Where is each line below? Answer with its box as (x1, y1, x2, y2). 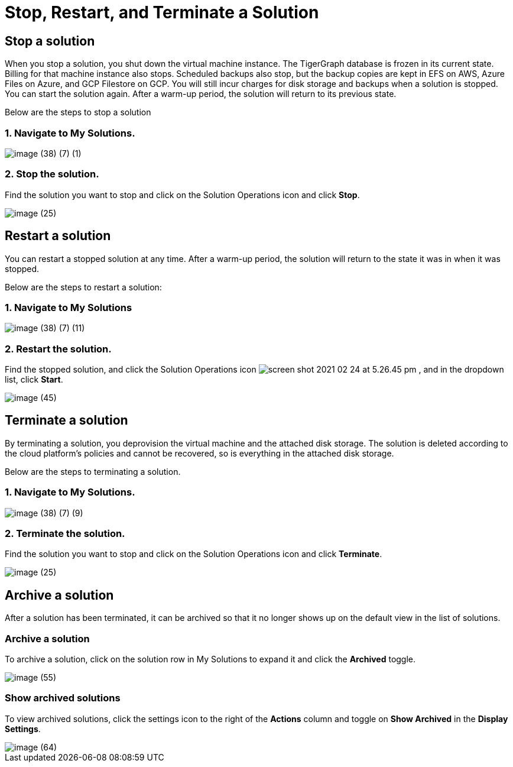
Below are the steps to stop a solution (5, 107, 151, 118)
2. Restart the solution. (5, 342, 112, 355)
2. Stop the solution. (5, 168, 99, 180)
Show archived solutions (5, 692, 121, 704)
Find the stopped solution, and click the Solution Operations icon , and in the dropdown (5, 364, 504, 375)
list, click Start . (5, 374, 63, 385)
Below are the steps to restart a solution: (5, 281, 162, 292)
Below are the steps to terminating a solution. (5, 466, 181, 477)
